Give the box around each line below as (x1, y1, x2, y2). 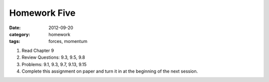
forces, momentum (48, 39, 88, 44)
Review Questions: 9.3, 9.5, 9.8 (21, 54, 85, 60)
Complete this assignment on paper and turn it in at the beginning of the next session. (21, 68, 198, 74)
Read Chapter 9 (21, 47, 54, 53)
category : (9, 31, 30, 37)
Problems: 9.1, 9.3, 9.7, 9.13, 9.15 (21, 61, 87, 67)
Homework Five (9, 7, 76, 18)
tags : (9, 39, 20, 44)
